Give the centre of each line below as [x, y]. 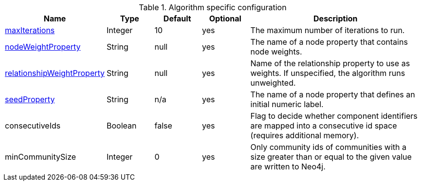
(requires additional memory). [305, 135]
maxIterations [30, 30]
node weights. [276, 52]
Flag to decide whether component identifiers [334, 116]
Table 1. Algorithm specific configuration [213, 7]
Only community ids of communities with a [328, 147]
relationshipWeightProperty [55, 73]
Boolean [122, 126]
